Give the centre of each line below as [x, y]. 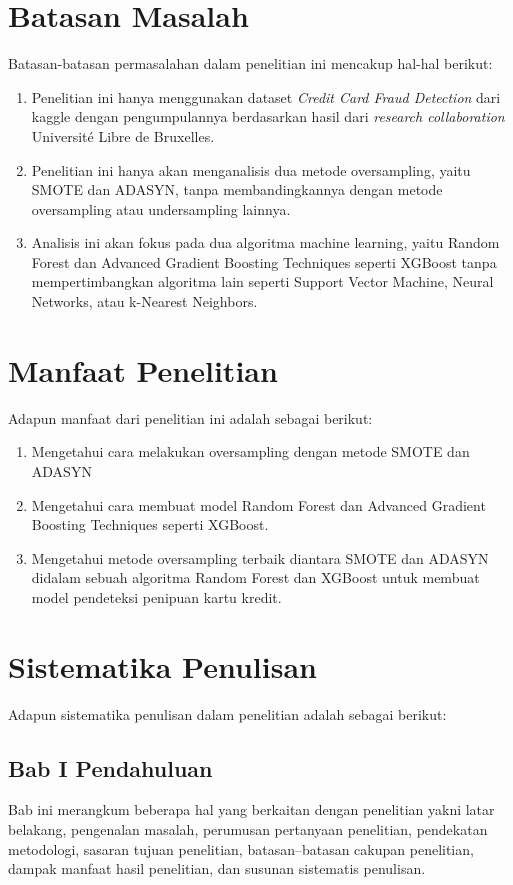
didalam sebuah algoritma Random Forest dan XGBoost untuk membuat [255, 577]
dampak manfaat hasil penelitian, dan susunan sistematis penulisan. [217, 868]
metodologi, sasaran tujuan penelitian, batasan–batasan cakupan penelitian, [241, 848]
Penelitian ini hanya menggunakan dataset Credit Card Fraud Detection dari [266, 96]
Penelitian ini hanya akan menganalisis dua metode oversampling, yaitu [251, 169]
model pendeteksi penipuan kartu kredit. [156, 596]
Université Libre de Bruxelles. [123, 135]
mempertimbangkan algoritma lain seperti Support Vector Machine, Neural [262, 281]
